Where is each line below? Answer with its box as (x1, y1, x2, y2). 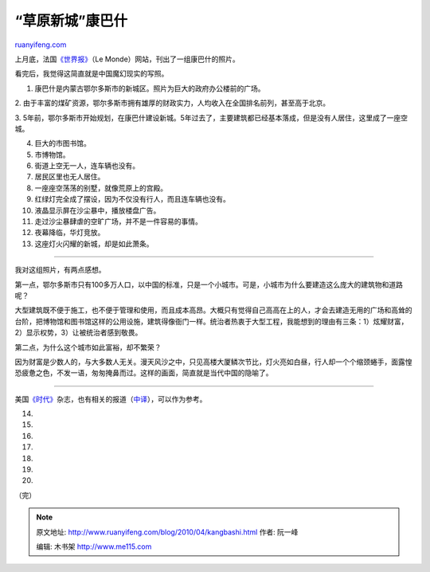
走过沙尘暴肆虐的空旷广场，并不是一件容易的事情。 (34, 217, 202, 226)
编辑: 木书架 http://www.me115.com (36, 542, 152, 551)
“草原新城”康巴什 (14, 12, 128, 29)
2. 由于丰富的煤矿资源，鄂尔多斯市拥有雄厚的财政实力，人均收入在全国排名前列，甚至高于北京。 (14, 98, 330, 108)
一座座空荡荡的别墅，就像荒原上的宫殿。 (34, 183, 167, 193)
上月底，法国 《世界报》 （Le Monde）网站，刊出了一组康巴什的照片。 (14, 54, 240, 64)
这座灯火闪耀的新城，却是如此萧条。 (34, 239, 154, 249)
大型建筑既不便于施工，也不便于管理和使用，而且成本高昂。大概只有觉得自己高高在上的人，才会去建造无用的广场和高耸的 (14, 305, 412, 315)
